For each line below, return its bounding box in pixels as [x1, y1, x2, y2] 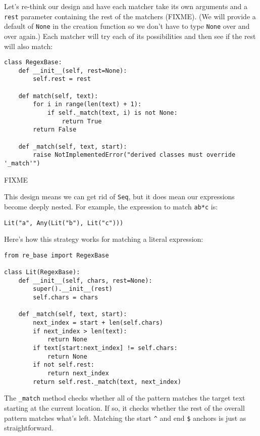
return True [62, 117, 102, 125]
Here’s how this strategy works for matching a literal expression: [4, 234, 203, 244]
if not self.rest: [33, 361, 94, 369]
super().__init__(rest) [33, 285, 113, 293]
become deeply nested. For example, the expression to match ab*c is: [4, 201, 218, 211]
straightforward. [4, 422, 54, 433]
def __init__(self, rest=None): [18, 67, 127, 74]
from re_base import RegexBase [4, 251, 109, 259]
